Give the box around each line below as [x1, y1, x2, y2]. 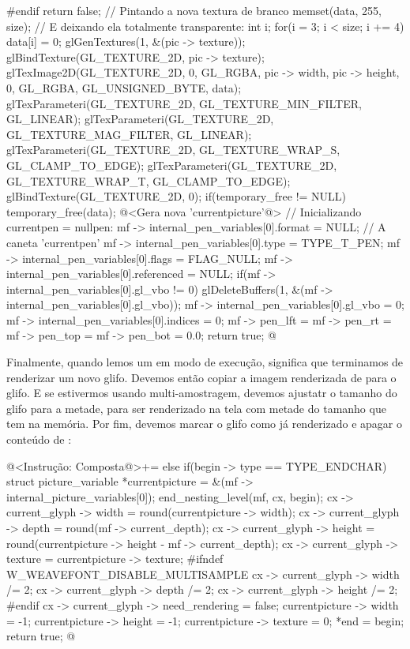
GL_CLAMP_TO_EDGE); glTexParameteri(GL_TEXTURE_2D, [6, 156, 337, 173]
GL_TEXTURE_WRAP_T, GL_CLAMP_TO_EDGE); [6, 172, 291, 189]
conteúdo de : [6, 431, 72, 448]
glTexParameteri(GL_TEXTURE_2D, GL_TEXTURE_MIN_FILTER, [6, 95, 362, 111]
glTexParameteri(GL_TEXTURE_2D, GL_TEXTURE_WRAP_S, [6, 141, 340, 158]
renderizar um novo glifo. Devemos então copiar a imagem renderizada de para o [6, 369, 397, 385]
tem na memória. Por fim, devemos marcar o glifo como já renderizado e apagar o [6, 415, 402, 432]
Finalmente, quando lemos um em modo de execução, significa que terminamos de [6, 354, 404, 370]
